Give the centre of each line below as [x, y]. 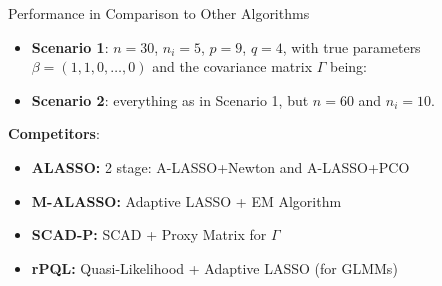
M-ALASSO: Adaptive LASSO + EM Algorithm [186, 200]
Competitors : [54, 133]
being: [348, 66]
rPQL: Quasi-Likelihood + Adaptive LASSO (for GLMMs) [214, 267]
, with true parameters [351, 46]
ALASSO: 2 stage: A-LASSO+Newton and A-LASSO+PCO [220, 166]
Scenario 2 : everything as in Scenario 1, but [170, 99]
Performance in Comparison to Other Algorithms [159, 13]
